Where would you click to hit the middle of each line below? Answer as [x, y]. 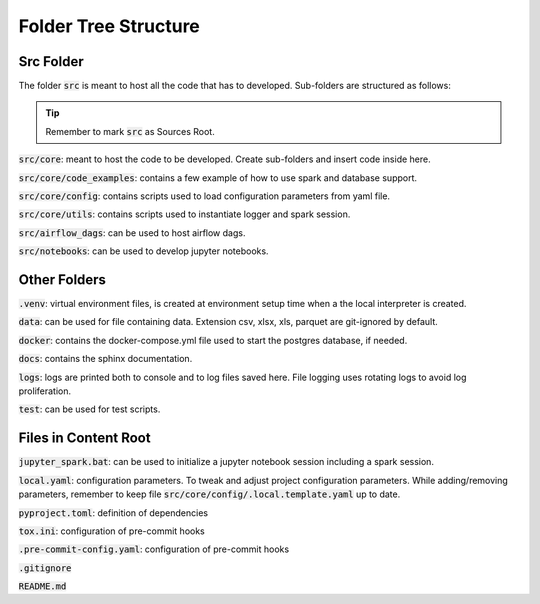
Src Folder [51, 61]
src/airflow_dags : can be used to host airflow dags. [132, 232]
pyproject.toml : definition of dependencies [113, 512]
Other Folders [62, 279]
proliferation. [45, 391]
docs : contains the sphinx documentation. [105, 359]
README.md [42, 586]
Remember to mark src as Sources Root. [130, 131]
